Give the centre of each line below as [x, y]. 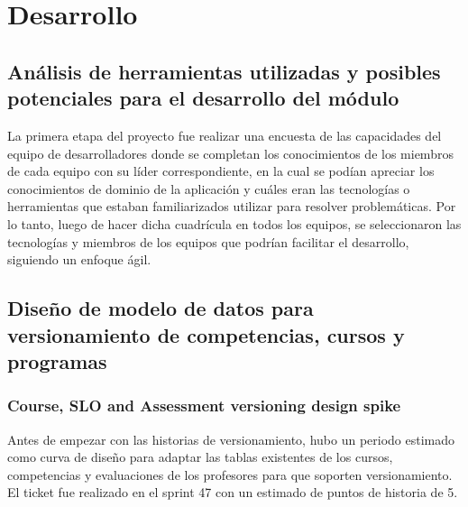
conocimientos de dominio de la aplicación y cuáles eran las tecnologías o [209, 188]
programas [57, 360]
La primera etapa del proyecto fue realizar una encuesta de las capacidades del [225, 135]
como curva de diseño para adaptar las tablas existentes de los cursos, [200, 457]
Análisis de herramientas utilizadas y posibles [224, 71]
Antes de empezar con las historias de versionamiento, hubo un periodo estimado [231, 439]
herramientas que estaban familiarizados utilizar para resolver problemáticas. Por [232, 206]
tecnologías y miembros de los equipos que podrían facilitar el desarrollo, [208, 241]
